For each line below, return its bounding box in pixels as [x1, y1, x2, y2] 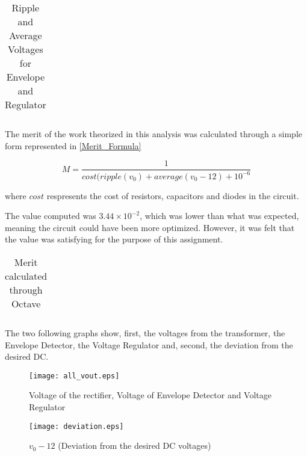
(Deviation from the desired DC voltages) [58, 439, 211, 452]
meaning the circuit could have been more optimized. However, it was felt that [5, 221, 295, 233]
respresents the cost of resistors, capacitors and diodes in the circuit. [46, 189, 299, 202]
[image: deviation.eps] [29, 422, 124, 431]
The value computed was [5, 209, 96, 222]
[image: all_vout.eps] [29, 371, 120, 380]
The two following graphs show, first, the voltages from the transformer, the [5, 326, 285, 339]
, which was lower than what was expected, [140, 209, 299, 222]
